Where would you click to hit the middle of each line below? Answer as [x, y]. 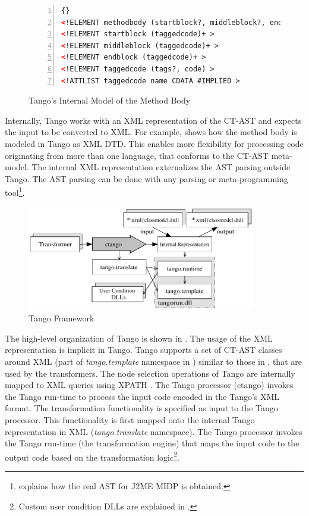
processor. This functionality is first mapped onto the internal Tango [130, 420]
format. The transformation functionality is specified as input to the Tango [141, 408]
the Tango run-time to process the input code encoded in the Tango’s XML [142, 396]
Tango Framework [62, 318]
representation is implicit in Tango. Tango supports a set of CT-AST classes [144, 350]
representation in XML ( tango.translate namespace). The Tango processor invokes [154, 431]
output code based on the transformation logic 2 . [92, 456]
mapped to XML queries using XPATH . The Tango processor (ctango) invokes [149, 385]
